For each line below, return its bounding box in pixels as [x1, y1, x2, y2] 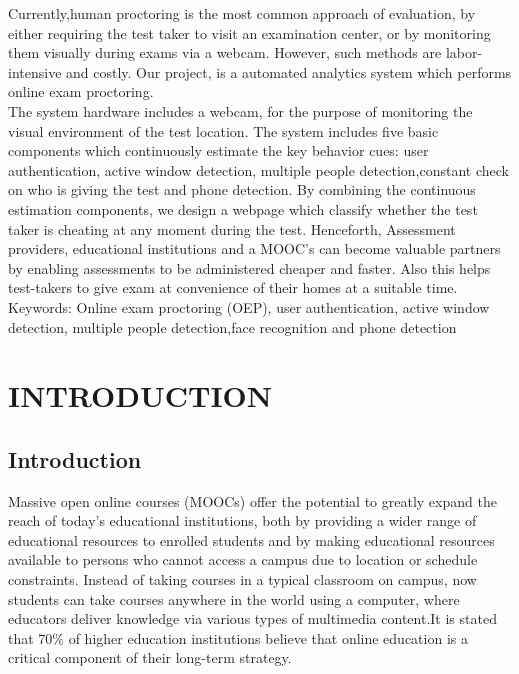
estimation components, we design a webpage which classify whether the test [8, 198, 478, 219]
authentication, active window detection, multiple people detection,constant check [8, 159, 509, 180]
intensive [8, 61, 62, 82]
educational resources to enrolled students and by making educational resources [8, 529, 495, 550]
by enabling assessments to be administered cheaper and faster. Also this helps [8, 257, 491, 278]
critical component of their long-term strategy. [8, 647, 292, 668]
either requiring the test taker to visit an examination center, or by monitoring [8, 22, 491, 43]
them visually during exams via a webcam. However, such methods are [8, 42, 442, 63]
